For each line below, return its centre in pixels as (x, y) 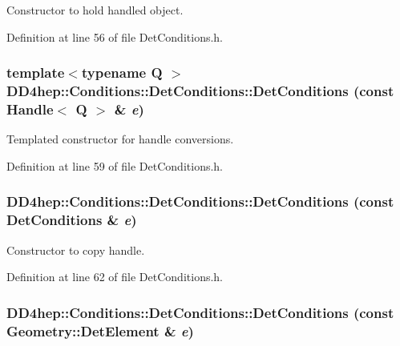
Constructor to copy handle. (76, 249)
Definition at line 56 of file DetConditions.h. (115, 36)
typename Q (122, 72)
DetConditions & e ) (72, 220)
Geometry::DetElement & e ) (100, 330)
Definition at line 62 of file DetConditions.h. (115, 277)
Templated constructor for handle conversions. (120, 139)
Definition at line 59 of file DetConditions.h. (115, 165)
